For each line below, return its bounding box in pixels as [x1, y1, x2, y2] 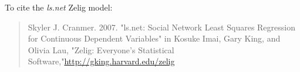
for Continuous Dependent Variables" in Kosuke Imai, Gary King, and [28, 32, 281, 44]
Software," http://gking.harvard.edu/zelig [28, 55, 175, 67]
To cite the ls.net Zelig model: [5, 1, 113, 13]
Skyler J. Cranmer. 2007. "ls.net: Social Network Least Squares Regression [28, 20, 295, 33]
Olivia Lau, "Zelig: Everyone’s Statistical [28, 43, 174, 56]
